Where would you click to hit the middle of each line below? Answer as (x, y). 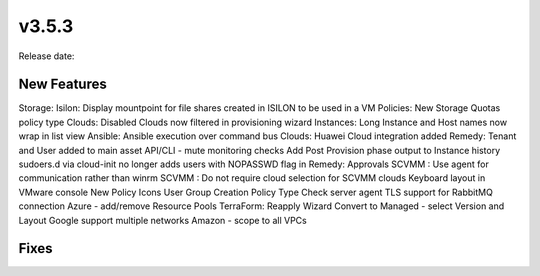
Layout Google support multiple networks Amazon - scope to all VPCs (162, 220)
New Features (62, 84)
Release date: (46, 56)
